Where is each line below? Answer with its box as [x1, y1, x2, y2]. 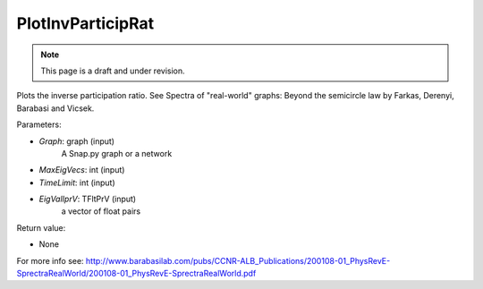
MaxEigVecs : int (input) [38, 165, 125, 175]
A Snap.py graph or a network [61, 148, 173, 158]
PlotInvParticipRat [16, 13, 155, 33]
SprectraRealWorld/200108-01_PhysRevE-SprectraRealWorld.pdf [16, 268, 257, 279]
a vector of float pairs [61, 206, 141, 217]
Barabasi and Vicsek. [16, 103, 95, 114]
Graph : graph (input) [38, 135, 115, 147]
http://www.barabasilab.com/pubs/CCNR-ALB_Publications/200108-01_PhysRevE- [85, 255, 391, 266]
